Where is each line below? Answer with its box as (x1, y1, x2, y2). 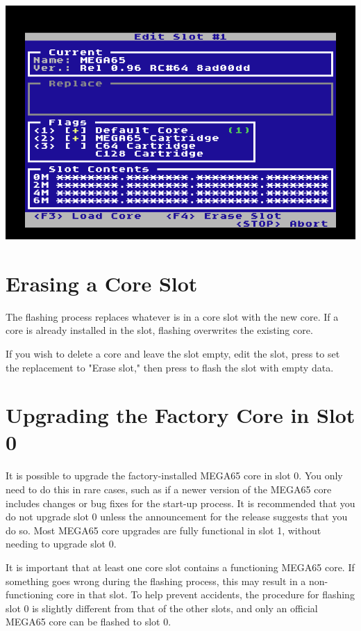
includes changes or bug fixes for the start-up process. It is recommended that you (6, 495, 355, 510)
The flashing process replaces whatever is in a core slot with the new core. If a (6, 309, 339, 324)
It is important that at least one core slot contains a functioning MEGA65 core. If (6, 559, 355, 574)
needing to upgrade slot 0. (6, 536, 117, 551)
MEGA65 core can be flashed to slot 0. (6, 614, 171, 629)
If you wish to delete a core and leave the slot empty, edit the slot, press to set (6, 346, 340, 360)
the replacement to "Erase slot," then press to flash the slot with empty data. (6, 360, 334, 374)
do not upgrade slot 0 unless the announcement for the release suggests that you (6, 509, 348, 524)
